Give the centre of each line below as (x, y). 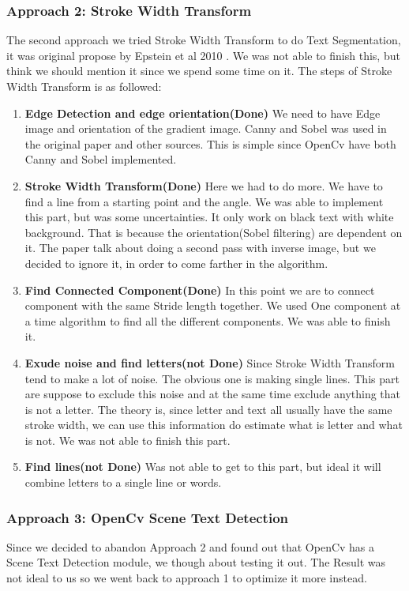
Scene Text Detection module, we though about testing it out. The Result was (196, 562)
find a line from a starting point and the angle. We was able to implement (204, 201)
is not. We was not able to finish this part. (128, 440)
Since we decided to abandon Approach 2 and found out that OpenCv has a (191, 546)
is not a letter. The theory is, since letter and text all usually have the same (208, 409)
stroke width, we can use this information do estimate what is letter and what (214, 425)
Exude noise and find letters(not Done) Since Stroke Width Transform (210, 362)
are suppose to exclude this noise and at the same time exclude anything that (213, 394)
